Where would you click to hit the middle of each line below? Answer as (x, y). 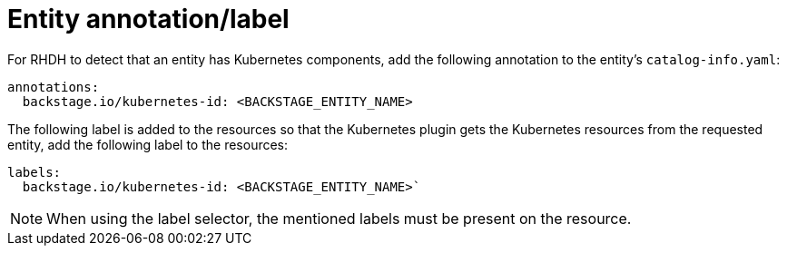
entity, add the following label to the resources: (148, 144)
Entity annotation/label (148, 19)
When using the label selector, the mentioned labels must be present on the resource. (339, 218)
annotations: (54, 87)
